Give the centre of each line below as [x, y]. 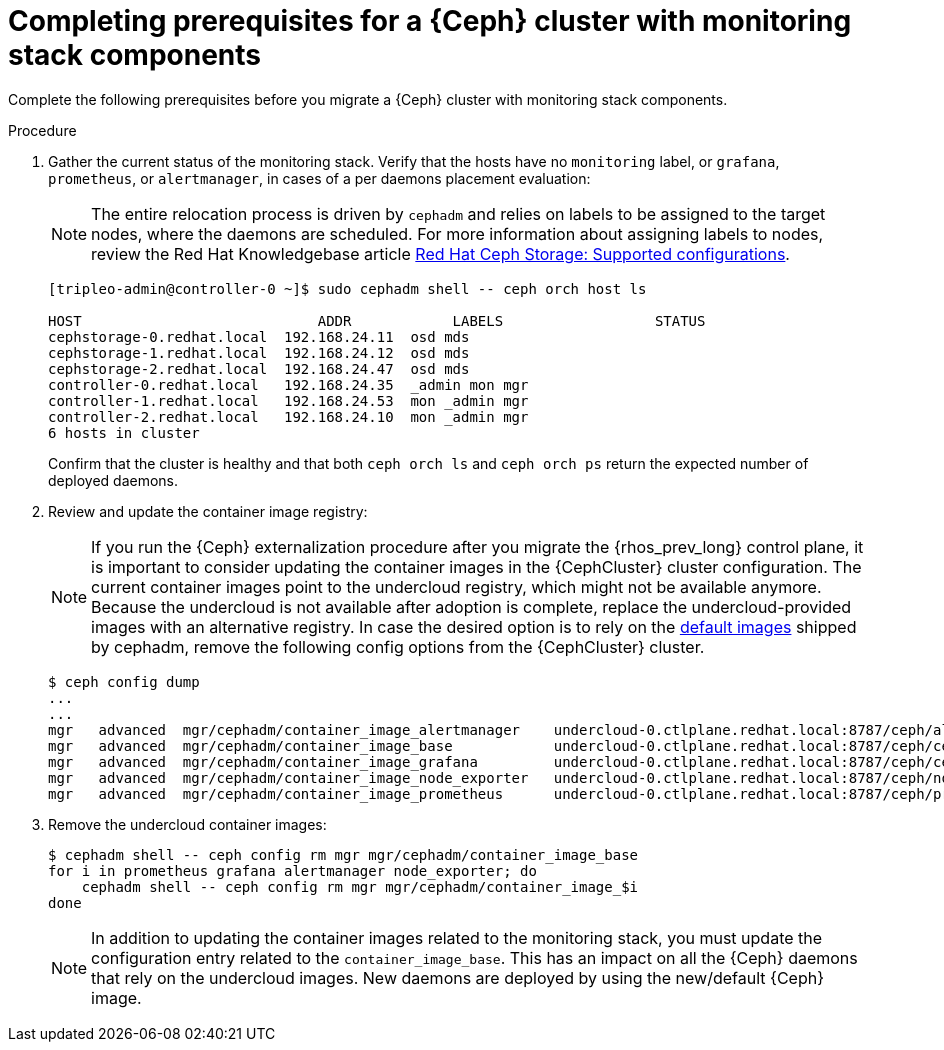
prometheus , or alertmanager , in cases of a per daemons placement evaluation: [319, 178]
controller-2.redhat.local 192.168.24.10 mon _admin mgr [288, 416]
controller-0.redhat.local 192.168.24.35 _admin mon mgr [288, 384]
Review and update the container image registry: [208, 511]
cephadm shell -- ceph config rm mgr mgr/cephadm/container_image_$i [360, 886]
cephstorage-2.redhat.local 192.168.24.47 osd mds [259, 368]
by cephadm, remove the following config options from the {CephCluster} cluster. [398, 646]
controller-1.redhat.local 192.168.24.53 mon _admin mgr [288, 400]
